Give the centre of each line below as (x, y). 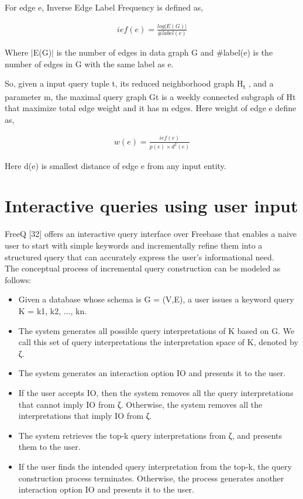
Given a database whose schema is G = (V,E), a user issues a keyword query (156, 299)
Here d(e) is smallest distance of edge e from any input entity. (116, 165)
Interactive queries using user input (151, 206)
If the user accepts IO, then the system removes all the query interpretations (156, 392)
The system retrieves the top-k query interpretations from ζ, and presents (150, 435)
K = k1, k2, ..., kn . (53, 310)
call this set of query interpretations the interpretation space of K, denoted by (158, 342)
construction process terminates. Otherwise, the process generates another (151, 478)
